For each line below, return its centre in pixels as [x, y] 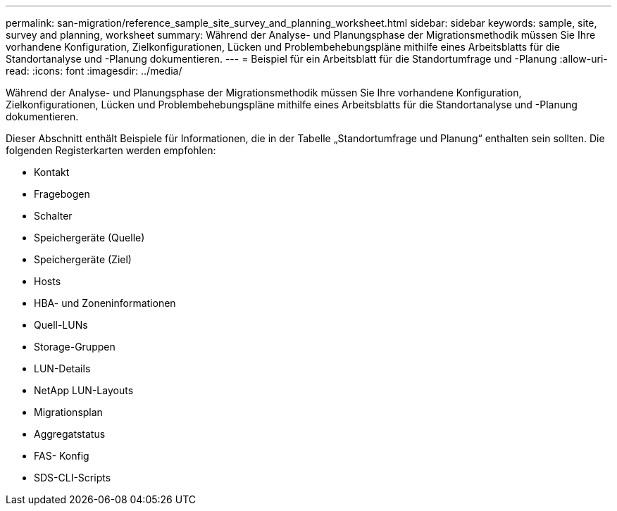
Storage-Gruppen [75, 347]
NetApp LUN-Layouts [84, 390]
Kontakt [52, 172]
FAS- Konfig [62, 456]
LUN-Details [62, 368]
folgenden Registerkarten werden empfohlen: [111, 150]
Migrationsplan [68, 412]
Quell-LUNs [61, 325]
